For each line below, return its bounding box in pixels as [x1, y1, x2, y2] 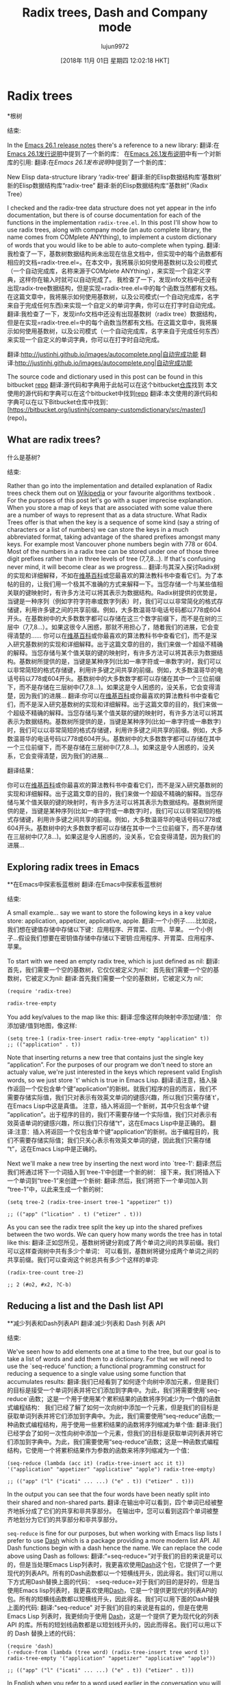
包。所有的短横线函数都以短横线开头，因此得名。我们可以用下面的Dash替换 [7, 1595, 220, 1603]
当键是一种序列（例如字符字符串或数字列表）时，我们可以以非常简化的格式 [7, 596, 217, 605]
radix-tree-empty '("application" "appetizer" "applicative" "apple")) [7, 1655, 216, 1662]
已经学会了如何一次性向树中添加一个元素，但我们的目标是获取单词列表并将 [7, 1429, 217, 1438]
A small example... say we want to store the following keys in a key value [7, 908, 212, 917]
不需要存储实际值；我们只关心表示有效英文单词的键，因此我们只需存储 [12, 1136, 211, 1145]
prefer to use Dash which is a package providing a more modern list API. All [7, 1537, 220, 1545]
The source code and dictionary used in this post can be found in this [7, 372, 203, 381]
